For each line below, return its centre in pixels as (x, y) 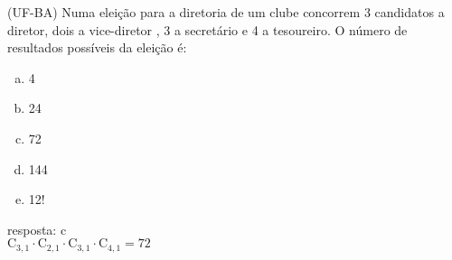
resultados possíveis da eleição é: (97, 47)
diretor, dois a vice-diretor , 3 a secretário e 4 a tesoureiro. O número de (207, 29)
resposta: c (37, 229)
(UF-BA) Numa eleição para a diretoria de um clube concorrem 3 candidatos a (226, 12)
